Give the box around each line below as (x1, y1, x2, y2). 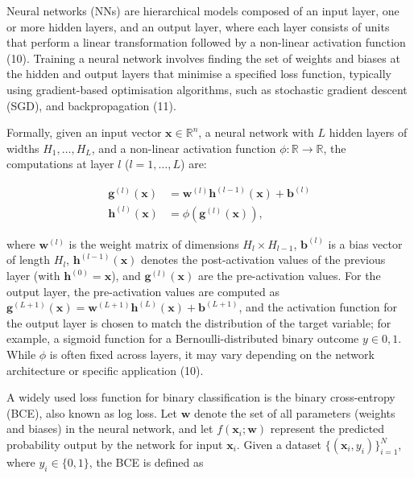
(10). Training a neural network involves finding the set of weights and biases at (6, 49, 400, 66)
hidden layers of (329, 124, 408, 141)
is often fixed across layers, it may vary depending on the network (49, 346, 375, 363)
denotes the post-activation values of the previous (141, 251, 386, 268)
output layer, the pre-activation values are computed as (6, 282, 279, 299)
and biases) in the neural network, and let (6, 420, 213, 437)
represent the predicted (270, 420, 385, 437)
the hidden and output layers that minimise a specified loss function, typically (6, 65, 392, 82)
